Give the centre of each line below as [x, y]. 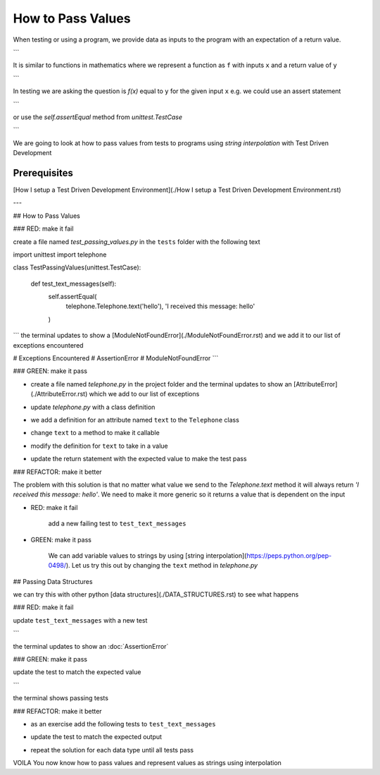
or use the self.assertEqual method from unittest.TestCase [98, 117]
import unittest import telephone [60, 255]
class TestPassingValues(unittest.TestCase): [77, 267]
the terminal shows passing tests [61, 698]
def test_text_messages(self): [74, 283]
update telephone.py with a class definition [93, 407]
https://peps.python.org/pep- [289, 555]
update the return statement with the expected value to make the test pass [139, 459]
